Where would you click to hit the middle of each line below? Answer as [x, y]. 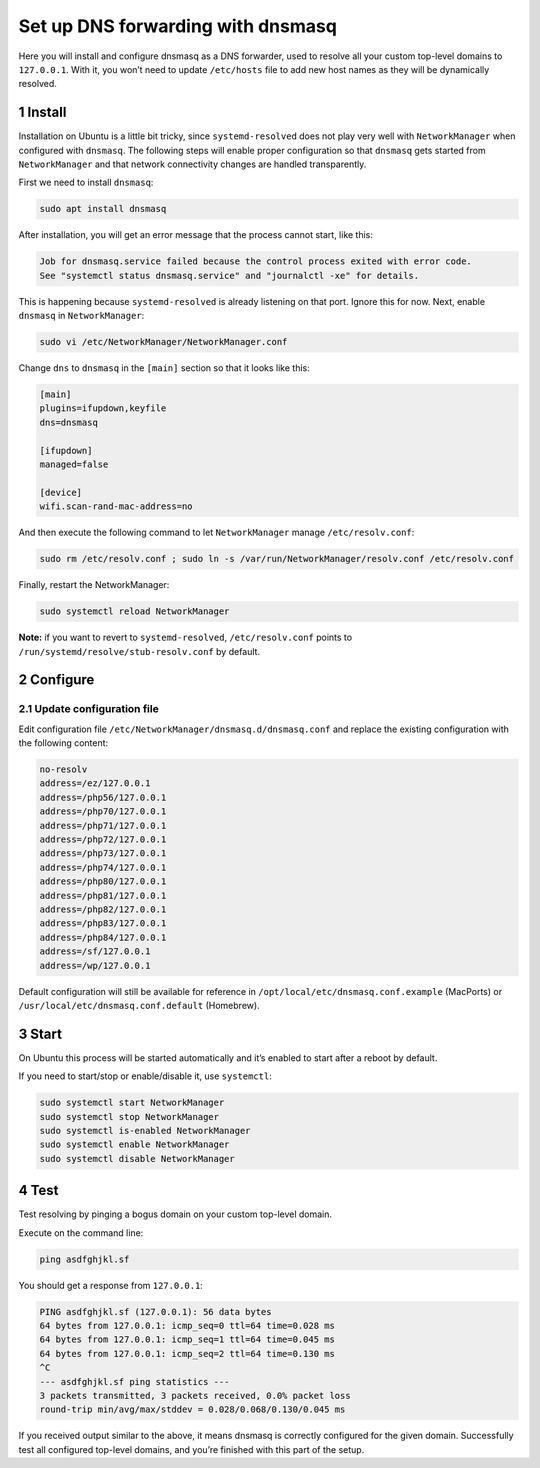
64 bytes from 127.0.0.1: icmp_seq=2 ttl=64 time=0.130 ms [187, 1353]
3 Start [40, 1033]
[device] [61, 492]
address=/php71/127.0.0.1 [103, 825]
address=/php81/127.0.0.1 [103, 895]
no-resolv [63, 769]
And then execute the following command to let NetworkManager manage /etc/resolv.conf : [216, 532]
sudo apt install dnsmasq [103, 209]
